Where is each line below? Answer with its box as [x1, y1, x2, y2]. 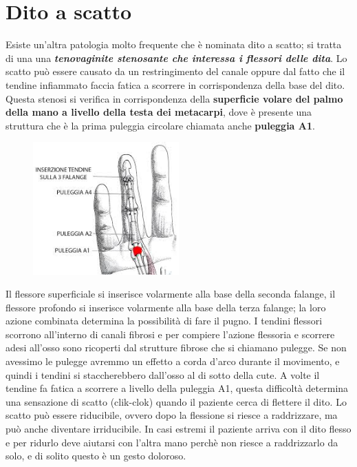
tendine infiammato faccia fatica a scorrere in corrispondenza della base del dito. [6, 77, 345, 92]
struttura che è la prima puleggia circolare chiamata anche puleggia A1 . [6, 118, 315, 132]
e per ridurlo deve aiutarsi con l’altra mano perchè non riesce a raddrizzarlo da [6, 435, 338, 449]
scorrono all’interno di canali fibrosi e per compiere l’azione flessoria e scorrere [6, 326, 335, 341]
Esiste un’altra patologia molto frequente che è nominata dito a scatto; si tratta [6, 37, 342, 52]
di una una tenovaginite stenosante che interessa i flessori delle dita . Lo [6, 50, 347, 65]
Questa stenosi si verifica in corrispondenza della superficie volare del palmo [6, 91, 343, 105]
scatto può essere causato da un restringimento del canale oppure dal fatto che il [6, 64, 345, 79]
